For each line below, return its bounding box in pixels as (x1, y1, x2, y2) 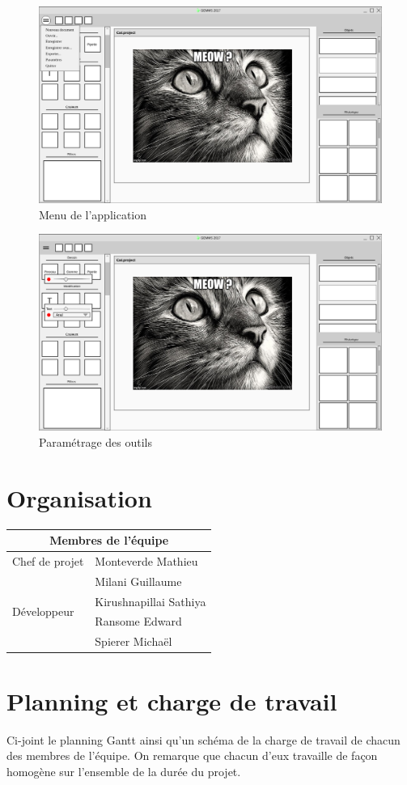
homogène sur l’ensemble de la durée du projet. (6, 762, 241, 779)
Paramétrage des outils (39, 433, 153, 450)
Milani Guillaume (95, 572, 182, 589)
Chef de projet (12, 552, 84, 569)
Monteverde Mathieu (95, 552, 198, 569)
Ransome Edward (95, 613, 182, 630)
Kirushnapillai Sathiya (95, 592, 206, 609)
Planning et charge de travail (6, 684, 337, 717)
